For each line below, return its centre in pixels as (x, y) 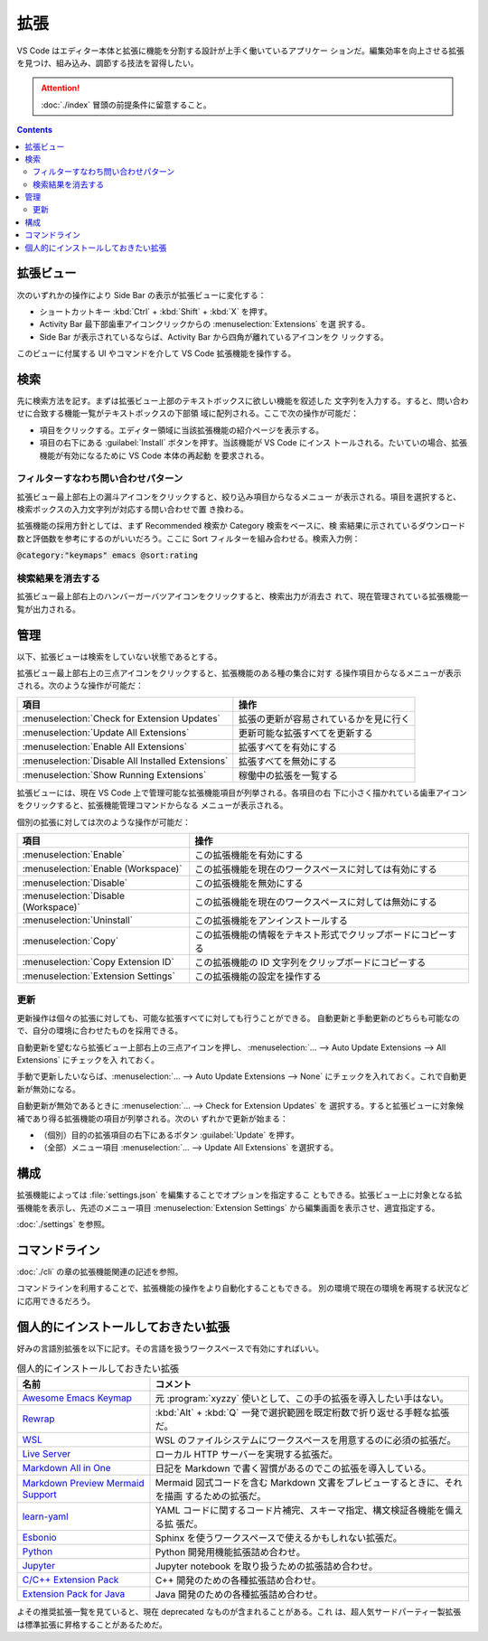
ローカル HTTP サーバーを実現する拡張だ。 (247, 1455)
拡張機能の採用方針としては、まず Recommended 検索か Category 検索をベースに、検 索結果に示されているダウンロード (241, 526)
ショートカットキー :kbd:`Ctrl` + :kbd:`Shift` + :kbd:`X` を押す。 (156, 311)
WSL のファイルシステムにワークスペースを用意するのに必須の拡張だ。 (305, 1440)
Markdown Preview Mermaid (83, 1484)
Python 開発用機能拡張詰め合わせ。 (230, 1552)
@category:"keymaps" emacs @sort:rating (108, 555)
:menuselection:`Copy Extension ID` (99, 962)
